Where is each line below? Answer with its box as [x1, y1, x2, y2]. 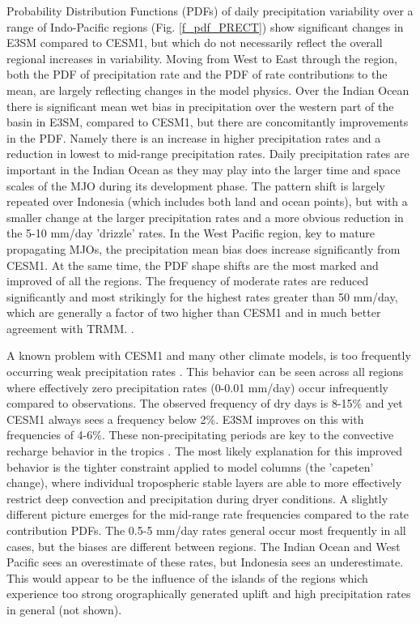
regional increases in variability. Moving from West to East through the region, [6, 49, 397, 66]
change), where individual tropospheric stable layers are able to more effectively [6, 474, 402, 491]
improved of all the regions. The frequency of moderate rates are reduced [6, 272, 369, 289]
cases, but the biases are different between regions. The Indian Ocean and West [6, 537, 401, 554]
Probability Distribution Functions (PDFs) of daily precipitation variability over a [6, 2, 414, 19]
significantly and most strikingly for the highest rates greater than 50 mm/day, [6, 288, 398, 305]
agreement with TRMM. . [6, 319, 134, 336]
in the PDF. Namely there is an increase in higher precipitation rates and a [6, 129, 381, 146]
